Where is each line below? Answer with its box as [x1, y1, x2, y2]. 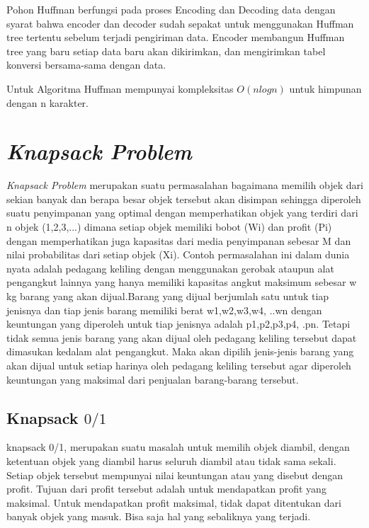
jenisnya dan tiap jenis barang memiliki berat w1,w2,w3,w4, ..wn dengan [6, 302, 322, 317]
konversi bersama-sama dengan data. [6, 57, 166, 72]
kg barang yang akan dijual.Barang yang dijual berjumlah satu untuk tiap [6, 289, 329, 304]
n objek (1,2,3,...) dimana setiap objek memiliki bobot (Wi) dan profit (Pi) [6, 219, 332, 234]
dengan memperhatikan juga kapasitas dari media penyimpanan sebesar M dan [6, 233, 351, 248]
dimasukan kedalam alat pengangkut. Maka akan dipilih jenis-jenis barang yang [6, 344, 354, 359]
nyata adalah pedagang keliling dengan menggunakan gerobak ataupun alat [6, 260, 334, 275]
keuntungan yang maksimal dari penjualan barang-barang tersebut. [6, 372, 299, 386]
